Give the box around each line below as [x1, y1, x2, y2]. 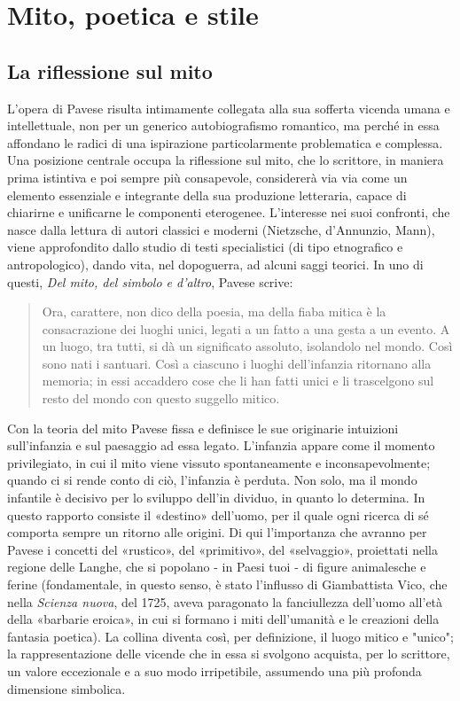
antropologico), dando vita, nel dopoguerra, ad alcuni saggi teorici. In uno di [7, 254, 424, 273]
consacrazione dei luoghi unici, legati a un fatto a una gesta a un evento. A [42, 319, 450, 338]
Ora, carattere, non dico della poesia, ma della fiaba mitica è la [42, 302, 386, 321]
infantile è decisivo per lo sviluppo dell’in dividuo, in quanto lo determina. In [7, 488, 425, 507]
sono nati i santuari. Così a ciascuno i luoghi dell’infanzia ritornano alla [42, 354, 432, 372]
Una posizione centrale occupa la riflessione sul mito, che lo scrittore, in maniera [7, 151, 444, 169]
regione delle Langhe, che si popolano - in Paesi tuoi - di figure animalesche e [7, 557, 426, 576]
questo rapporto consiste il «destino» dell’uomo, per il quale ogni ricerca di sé [7, 505, 429, 524]
